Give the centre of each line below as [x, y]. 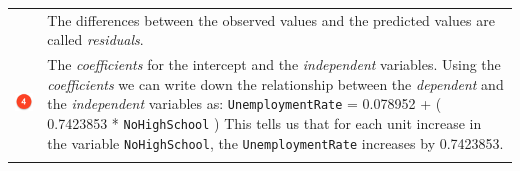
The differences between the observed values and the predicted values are [271, 19]
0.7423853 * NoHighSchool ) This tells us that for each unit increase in [264, 123]
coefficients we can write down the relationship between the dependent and [275, 83]
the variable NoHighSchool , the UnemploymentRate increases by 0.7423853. [275, 142]
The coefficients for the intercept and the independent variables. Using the [274, 64]
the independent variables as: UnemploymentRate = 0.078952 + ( [244, 103]
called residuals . [95, 39]
